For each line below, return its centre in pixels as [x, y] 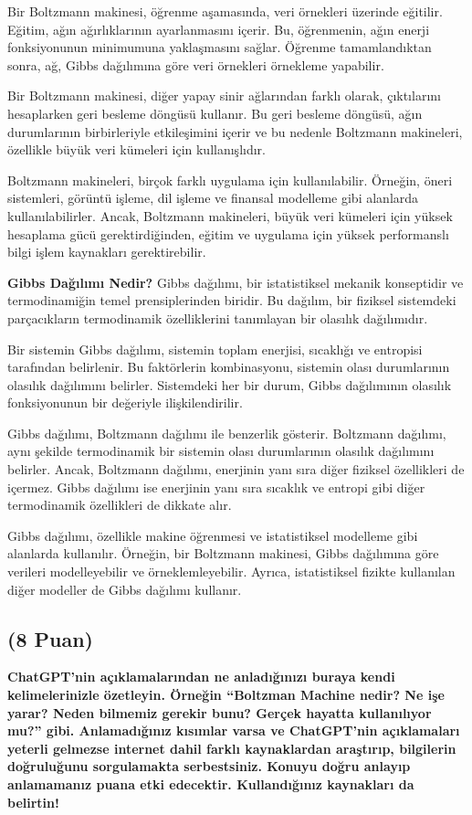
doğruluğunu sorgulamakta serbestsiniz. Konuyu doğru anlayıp [209, 766]
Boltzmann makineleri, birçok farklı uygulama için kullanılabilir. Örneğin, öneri [230, 180]
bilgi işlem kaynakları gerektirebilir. [107, 252]
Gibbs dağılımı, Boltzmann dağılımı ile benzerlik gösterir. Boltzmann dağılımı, [227, 433]
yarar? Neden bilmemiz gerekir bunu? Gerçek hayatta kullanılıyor [220, 712]
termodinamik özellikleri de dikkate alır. [120, 505]
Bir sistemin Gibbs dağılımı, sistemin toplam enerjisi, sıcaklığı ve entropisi [215, 349]
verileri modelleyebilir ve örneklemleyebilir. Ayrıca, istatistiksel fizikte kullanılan [231, 572]
